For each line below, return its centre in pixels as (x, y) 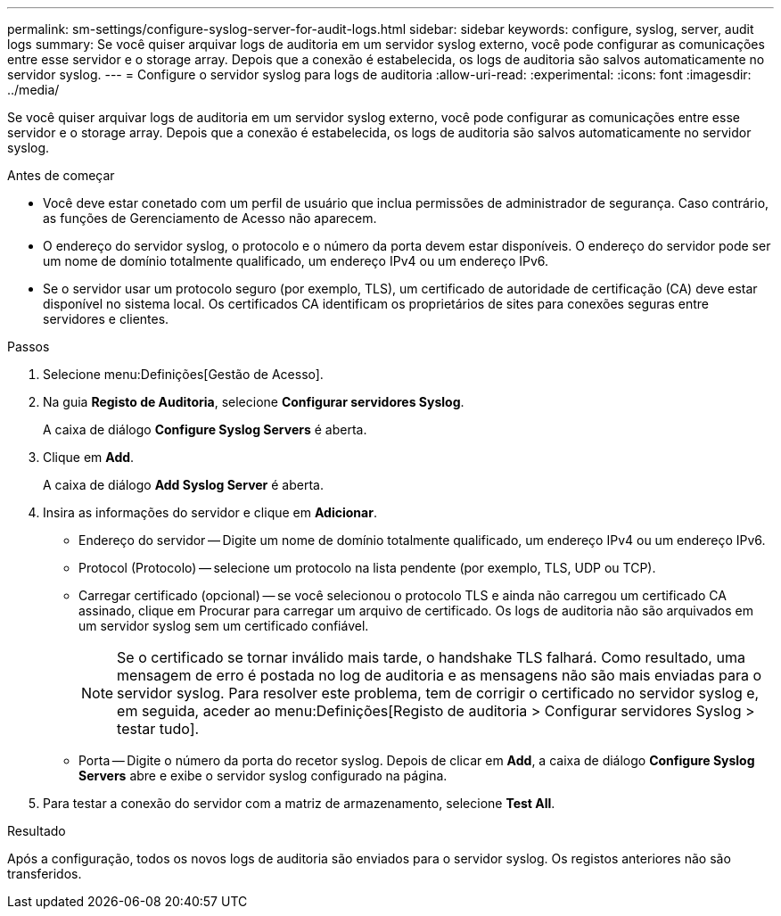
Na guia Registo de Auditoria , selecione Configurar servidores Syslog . (254, 402)
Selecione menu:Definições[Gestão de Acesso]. (183, 374)
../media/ (33, 90)
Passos (29, 347)
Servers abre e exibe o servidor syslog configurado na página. (263, 776)
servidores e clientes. (106, 319)
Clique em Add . (89, 457)
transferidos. (45, 874)
